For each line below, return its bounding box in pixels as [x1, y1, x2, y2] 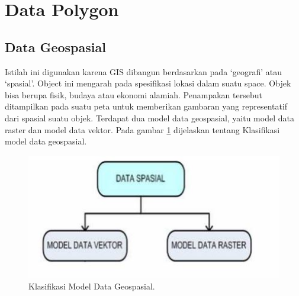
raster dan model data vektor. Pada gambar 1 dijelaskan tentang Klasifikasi [5, 123, 280, 136]
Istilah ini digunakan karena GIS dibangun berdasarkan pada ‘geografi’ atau [5, 65, 282, 78]
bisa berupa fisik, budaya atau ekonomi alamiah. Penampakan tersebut [5, 88, 262, 101]
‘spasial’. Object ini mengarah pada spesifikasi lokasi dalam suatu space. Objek [5, 77, 291, 89]
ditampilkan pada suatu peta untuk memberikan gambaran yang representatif [5, 100, 288, 112]
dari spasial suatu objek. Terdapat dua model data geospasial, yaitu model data [5, 111, 294, 124]
